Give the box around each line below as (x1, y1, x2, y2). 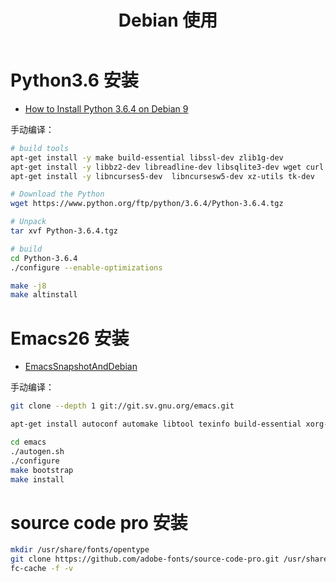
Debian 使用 (118, 9, 218, 32)
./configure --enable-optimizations (10, 262, 163, 273)
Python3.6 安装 (10, 69, 139, 92)
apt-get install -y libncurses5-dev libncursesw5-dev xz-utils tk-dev (10, 171, 315, 181)
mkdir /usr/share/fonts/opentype (10, 545, 150, 555)
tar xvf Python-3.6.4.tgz (10, 226, 118, 236)
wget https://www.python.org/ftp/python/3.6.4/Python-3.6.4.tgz (10, 199, 284, 209)
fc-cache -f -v (10, 564, 74, 574)
